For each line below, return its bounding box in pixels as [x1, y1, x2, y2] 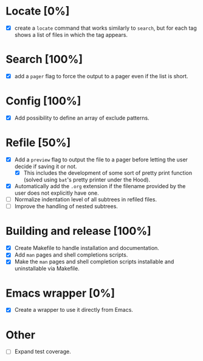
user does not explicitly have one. [14, 189, 100, 197]
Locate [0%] [5, 4, 70, 18]
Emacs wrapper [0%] [5, 286, 115, 300]
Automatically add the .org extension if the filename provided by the [14, 183, 186, 190]
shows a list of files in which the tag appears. [14, 32, 128, 38]
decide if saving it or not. [14, 163, 77, 170]
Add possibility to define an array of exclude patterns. [14, 114, 150, 121]
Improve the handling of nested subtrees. [14, 203, 118, 210]
